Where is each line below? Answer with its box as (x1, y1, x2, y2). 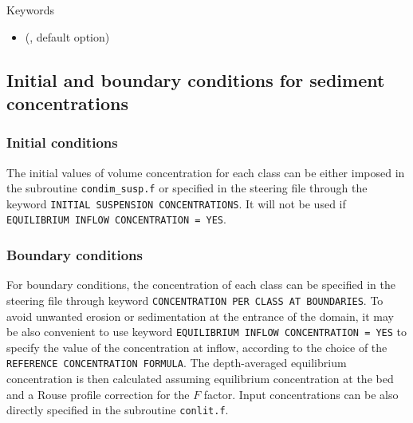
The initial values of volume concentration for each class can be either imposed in (6, 164, 405, 180)
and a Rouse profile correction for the (6, 385, 190, 402)
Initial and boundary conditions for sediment (6, 67, 385, 92)
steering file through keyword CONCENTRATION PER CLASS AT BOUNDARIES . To (6, 291, 383, 308)
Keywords (6, 2, 55, 18)
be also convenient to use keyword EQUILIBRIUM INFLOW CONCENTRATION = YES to (6, 323, 407, 340)
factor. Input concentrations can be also (203, 385, 399, 402)
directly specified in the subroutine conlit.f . (6, 401, 229, 418)
